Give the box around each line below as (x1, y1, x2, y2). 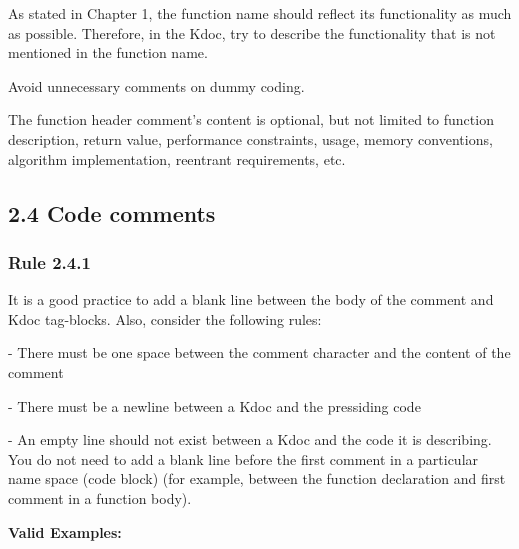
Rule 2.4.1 (8, 249, 91, 274)
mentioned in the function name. (8, 42, 208, 63)
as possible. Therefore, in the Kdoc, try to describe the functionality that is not (8, 22, 496, 43)
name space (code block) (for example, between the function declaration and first (8, 468, 506, 489)
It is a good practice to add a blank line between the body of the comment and (8, 289, 494, 310)
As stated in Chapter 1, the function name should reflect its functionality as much (8, 3, 512, 23)
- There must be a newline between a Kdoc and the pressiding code (8, 395, 421, 416)
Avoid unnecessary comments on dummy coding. (8, 75, 305, 96)
